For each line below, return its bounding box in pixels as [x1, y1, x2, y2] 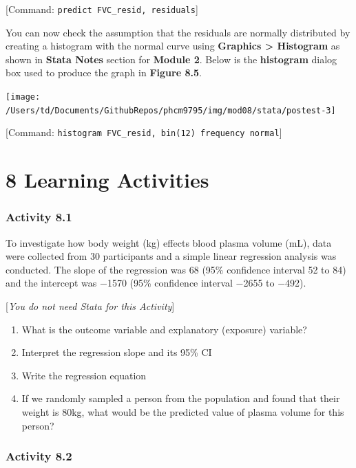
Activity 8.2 [6, 447, 72, 465]
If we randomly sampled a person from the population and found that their [21, 391, 340, 405]
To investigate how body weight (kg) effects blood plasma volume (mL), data [6, 235, 332, 249]
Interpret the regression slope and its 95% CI [21, 345, 212, 359]
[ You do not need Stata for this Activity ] [6, 298, 175, 313]
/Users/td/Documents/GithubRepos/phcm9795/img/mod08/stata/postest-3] [6, 105, 336, 115]
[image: [6, 92, 41, 102]
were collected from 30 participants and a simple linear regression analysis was [6, 249, 337, 263]
